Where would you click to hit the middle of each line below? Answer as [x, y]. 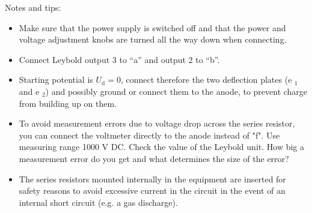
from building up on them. [68, 103]
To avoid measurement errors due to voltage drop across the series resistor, [157, 123]
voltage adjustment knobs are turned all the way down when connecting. [153, 39]
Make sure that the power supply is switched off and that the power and [152, 27]
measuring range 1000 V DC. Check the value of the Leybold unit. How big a [161, 147]
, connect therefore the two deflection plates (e [206, 79]
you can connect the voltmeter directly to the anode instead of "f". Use [149, 135]
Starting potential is [56, 79]
